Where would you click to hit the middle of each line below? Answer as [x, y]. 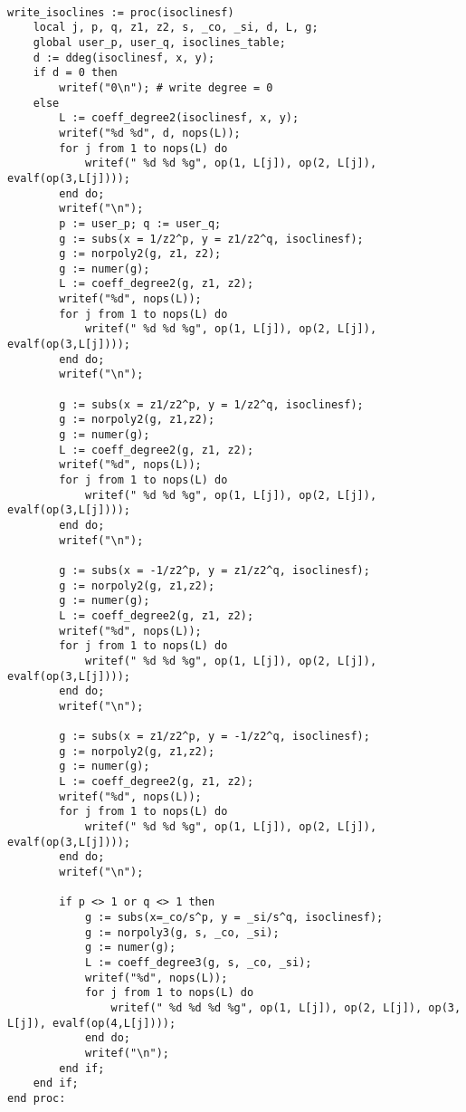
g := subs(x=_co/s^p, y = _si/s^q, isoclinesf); [234, 918]
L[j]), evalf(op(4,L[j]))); [92, 1023]
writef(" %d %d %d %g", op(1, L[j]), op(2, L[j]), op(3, [286, 1007]
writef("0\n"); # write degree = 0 [166, 87]
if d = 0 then [75, 73]
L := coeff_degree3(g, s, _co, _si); [198, 963]
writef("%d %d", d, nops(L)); [150, 133]
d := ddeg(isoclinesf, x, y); [124, 58]
